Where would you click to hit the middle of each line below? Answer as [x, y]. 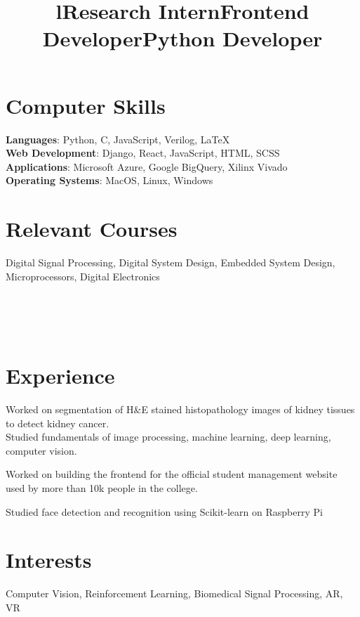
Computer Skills [86, 105]
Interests [49, 560]
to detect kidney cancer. [58, 423]
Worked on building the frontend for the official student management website [172, 474]
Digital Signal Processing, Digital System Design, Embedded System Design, [171, 262]
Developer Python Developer [182, 38]
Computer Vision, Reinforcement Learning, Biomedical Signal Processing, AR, [174, 593]
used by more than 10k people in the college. [102, 488]
